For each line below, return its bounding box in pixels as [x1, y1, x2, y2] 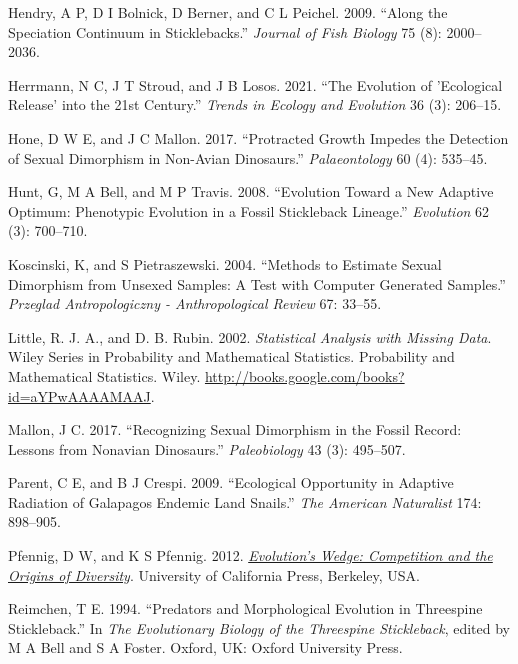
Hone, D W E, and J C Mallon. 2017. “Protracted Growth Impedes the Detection [8, 127, 509, 148]
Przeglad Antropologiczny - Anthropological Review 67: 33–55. [8, 293, 382, 314]
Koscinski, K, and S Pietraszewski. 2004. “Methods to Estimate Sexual [8, 253, 442, 274]
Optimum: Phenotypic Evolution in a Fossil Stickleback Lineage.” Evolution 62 [8, 200, 490, 221]
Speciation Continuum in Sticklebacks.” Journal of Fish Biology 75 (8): [8, 21, 442, 42]
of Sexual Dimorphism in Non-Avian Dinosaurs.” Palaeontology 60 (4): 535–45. [8, 147, 488, 168]
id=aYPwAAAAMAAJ [8, 385, 151, 406]
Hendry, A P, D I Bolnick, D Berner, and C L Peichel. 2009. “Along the [8, 2, 448, 22]
